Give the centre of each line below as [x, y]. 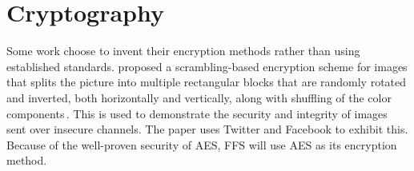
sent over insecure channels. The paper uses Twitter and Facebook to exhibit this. [207, 129]
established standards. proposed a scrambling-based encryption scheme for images [207, 66]
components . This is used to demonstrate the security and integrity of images [197, 113]
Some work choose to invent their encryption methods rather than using [183, 51]
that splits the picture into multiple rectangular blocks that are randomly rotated [207, 82]
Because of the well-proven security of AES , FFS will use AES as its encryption [202, 144]
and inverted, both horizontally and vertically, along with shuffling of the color [199, 97]
